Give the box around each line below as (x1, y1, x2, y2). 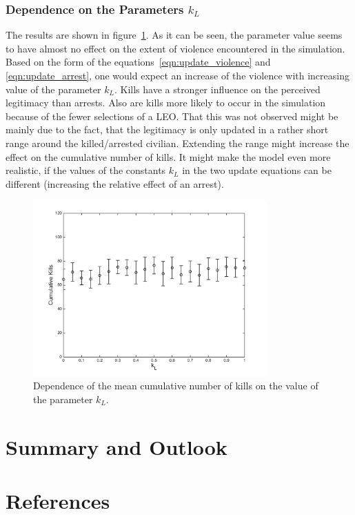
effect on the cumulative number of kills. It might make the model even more (6, 149, 331, 164)
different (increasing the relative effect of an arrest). (6, 176, 224, 191)
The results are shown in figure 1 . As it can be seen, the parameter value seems (6, 28, 343, 42)
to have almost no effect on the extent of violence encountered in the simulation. (6, 41, 345, 55)
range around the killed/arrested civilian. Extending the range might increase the (6, 135, 349, 150)
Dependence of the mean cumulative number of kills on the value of (33, 378, 318, 393)
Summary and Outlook (6, 432, 227, 460)
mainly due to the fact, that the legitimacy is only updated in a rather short (6, 122, 329, 137)
